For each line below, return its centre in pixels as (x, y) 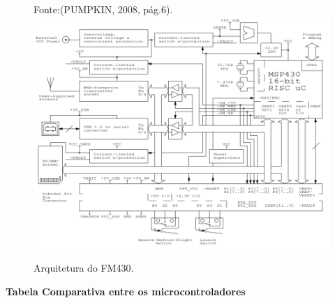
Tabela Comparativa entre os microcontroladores (126, 291)
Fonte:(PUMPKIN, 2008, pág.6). (103, 9)
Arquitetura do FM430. (84, 268)
